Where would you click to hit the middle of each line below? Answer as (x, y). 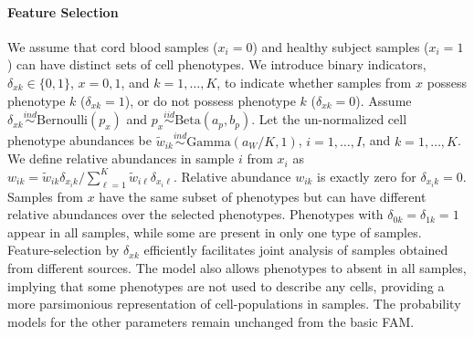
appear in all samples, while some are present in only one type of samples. (215, 232)
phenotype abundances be (79, 140)
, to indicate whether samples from (314, 82)
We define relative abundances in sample (121, 158)
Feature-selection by (63, 250)
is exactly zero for (367, 176)
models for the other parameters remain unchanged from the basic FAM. (211, 321)
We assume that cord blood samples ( (113, 46)
